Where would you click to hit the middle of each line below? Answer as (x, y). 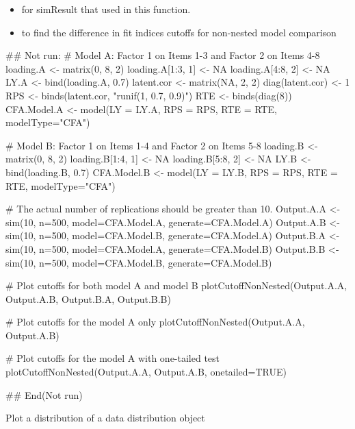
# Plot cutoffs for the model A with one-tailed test (113, 358)
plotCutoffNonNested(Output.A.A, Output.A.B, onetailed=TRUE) (146, 372)
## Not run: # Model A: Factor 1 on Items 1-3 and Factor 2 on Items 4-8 (163, 55)
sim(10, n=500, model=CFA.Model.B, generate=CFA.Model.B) (139, 262)
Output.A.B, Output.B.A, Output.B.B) (88, 298)
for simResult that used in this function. (106, 9)
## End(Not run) (44, 394)
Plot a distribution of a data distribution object (105, 418)
